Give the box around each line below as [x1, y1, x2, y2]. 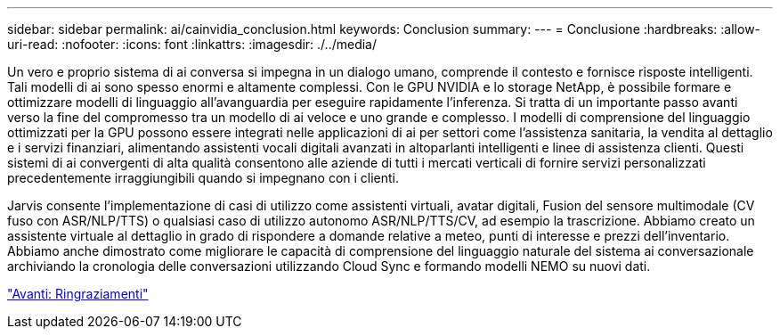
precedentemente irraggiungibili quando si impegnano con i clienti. [7, 170, 400, 185]
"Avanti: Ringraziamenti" [7, 286, 149, 301]
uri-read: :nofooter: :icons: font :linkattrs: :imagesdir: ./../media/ [7, 37, 378, 52]
